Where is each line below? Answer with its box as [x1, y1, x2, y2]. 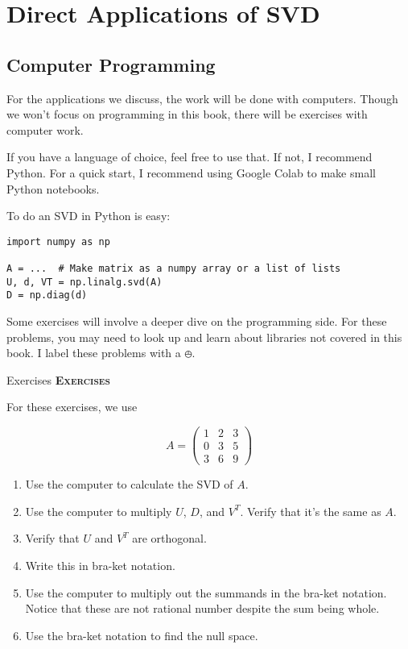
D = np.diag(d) [6, 289, 88, 302]
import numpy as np [6, 235, 110, 248]
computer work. [6, 121, 84, 138]
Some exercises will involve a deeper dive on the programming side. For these [6, 313, 387, 330]
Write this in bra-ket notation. [25, 556, 175, 573]
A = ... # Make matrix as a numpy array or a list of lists [6, 263, 341, 275]
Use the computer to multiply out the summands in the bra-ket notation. [25, 584, 387, 601]
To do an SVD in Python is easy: [6, 207, 171, 224]
